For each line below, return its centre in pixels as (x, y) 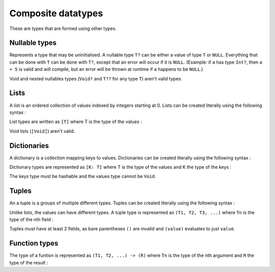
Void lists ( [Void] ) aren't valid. (42, 131)
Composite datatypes (56, 13)
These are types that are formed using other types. (63, 28)
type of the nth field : (31, 220)
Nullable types (33, 43)
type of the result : (29, 262)
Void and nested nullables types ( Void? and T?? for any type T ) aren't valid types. (96, 78)
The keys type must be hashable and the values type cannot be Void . (83, 176)
